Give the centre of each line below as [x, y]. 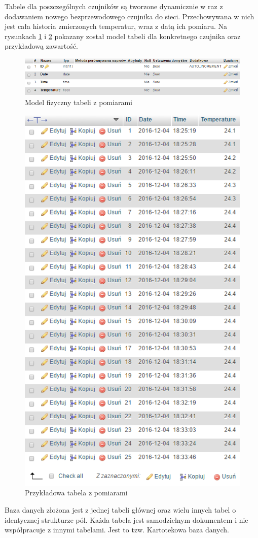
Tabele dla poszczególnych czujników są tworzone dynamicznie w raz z [114, 6]
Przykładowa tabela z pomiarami [76, 493]
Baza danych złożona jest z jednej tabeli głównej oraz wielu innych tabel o [120, 510]
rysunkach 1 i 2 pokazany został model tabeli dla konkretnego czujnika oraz [123, 36]
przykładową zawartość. [41, 46]
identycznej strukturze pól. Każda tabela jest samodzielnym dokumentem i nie [126, 519]
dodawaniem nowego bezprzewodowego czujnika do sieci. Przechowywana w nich [130, 16]
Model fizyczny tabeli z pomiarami [79, 102]
